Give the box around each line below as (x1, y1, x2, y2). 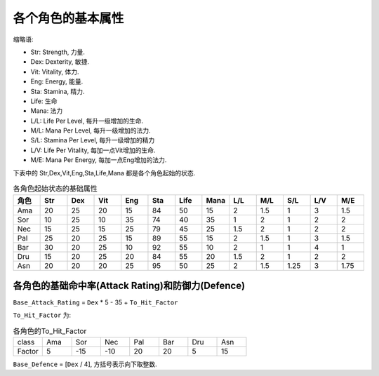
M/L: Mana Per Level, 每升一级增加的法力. (30, 126, 151, 135)
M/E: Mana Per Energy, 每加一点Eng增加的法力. (30, 156, 167, 164)
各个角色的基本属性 (13, 11, 124, 26)
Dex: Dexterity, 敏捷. (30, 58, 89, 66)
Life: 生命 (30, 97, 58, 105)
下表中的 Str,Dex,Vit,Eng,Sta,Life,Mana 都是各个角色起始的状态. (13, 168, 196, 177)
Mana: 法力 (30, 107, 63, 115)
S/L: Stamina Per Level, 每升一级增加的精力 (30, 136, 155, 145)
